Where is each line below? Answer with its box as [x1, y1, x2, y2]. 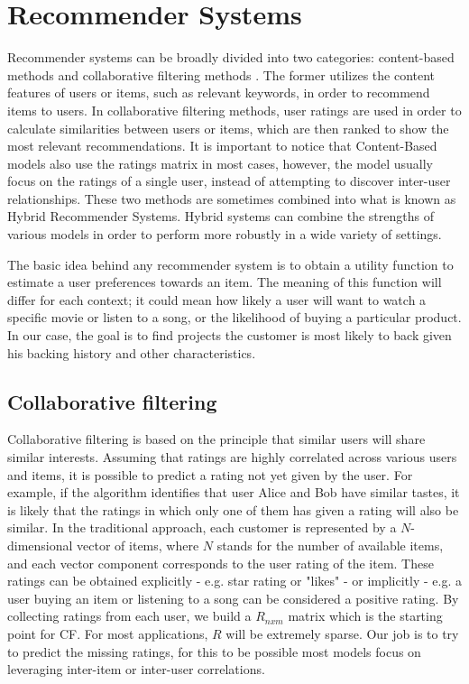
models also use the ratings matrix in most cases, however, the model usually [7, 153, 434, 172]
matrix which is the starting [288, 606, 443, 625]
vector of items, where [77, 535, 199, 554]
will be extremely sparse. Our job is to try [225, 624, 459, 642]
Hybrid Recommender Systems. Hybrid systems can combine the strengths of [7, 207, 434, 226]
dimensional [7, 535, 73, 554]
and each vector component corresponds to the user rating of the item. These [7, 553, 434, 572]
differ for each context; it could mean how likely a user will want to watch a [7, 290, 427, 309]
